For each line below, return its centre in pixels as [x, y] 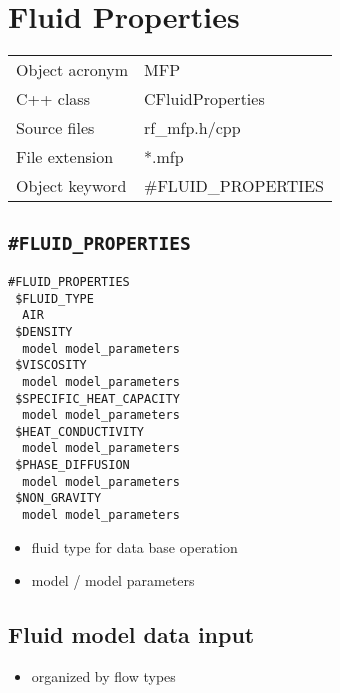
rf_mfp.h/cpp [192, 128]
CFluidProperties [204, 99]
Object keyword [71, 186]
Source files [55, 128]
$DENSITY [44, 331]
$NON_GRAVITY [58, 498]
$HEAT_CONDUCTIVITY [80, 431]
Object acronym [72, 70]
